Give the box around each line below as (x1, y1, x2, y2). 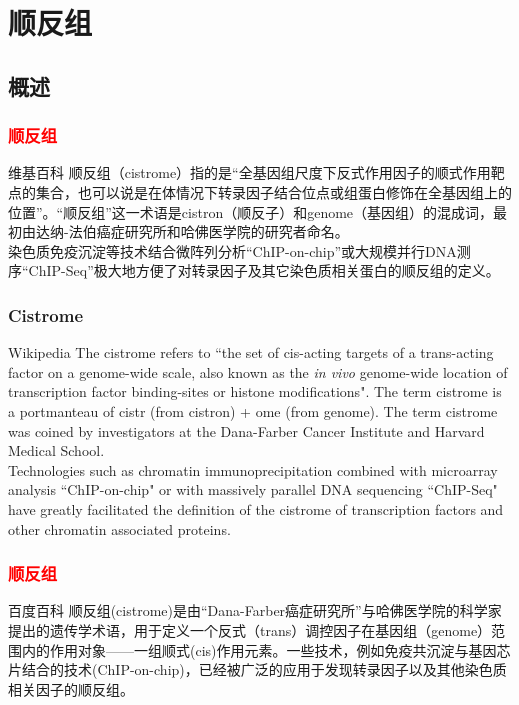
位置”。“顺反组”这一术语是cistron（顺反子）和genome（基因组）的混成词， (8, 201, 494, 222)
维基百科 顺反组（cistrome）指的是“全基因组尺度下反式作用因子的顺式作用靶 (8, 162, 505, 183)
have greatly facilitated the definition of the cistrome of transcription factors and (8, 498, 504, 519)
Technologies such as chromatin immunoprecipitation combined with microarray (8, 459, 498, 480)
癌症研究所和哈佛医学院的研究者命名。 (96, 221, 349, 242)
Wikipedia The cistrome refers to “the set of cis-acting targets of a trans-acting (8, 342, 494, 363)
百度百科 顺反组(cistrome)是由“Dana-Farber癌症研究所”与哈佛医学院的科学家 (8, 600, 502, 621)
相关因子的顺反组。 (8, 678, 134, 699)
